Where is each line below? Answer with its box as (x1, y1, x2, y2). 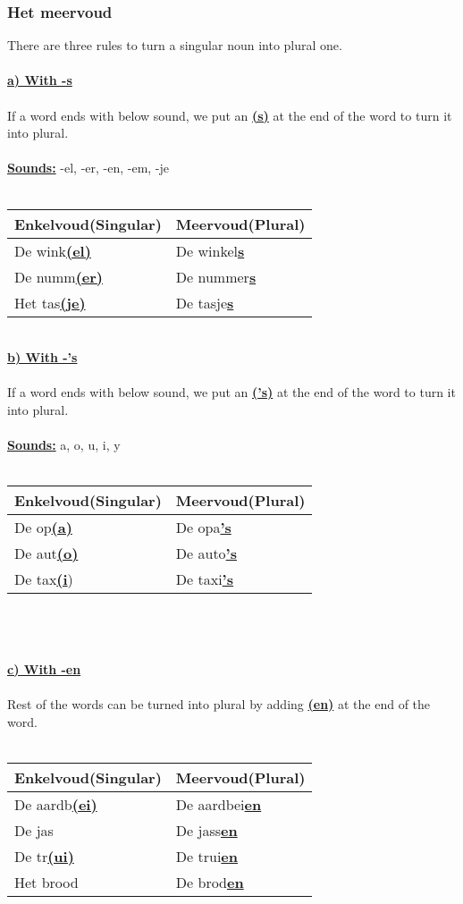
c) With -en (7, 660, 81, 679)
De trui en (175, 846, 238, 867)
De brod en (175, 872, 244, 893)
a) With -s (7, 71, 72, 89)
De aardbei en (175, 794, 262, 815)
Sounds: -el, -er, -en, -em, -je (7, 158, 170, 177)
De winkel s (175, 240, 245, 261)
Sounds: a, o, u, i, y (7, 435, 121, 454)
